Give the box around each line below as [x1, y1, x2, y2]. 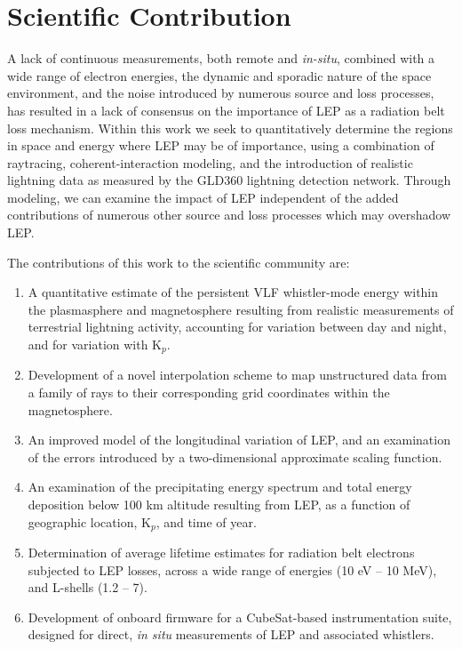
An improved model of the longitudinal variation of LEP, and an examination [28, 430, 450, 449]
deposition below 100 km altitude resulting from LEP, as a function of [28, 495, 410, 514]
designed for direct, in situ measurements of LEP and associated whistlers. [28, 625, 434, 644]
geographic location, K [28, 512, 151, 531]
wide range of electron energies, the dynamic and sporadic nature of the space [7, 66, 432, 84]
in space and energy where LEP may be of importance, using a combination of [7, 136, 434, 155]
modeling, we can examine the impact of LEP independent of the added [7, 188, 399, 206]
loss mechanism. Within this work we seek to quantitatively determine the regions [7, 118, 453, 137]
